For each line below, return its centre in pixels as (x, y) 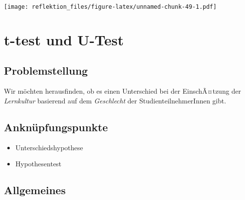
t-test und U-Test (64, 39)
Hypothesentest (38, 164)
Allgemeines (35, 190)
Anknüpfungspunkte (56, 127)
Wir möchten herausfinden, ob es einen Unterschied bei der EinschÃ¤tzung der (122, 91)
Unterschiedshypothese (49, 147)
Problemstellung (46, 70)
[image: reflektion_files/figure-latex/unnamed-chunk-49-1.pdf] (110, 7)
